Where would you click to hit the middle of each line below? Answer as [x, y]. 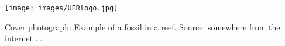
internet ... [24, 38]
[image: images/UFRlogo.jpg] [61, 8]
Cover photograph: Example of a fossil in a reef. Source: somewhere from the [142, 26]
